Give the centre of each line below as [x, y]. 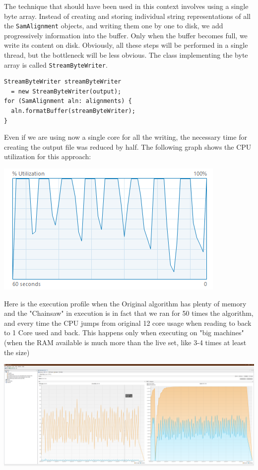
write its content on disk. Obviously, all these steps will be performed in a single [126, 45]
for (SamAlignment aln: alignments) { [68, 101]
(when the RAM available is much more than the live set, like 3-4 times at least [125, 342]
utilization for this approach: [48, 156]
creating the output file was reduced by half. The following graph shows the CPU [128, 146]
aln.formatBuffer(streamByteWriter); [73, 111]
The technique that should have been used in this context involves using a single [126, 6]
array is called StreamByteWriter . [56, 64]
